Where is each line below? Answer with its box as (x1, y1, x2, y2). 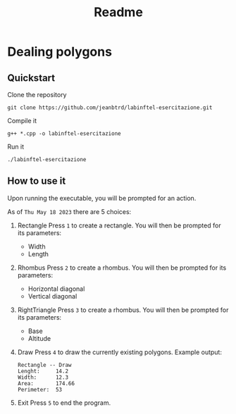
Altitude (27, 334, 51, 342)
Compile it (7, 117, 37, 125)
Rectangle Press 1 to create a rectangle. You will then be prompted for (17, 221, 221, 230)
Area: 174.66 (17, 379, 75, 387)
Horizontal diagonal (27, 284, 85, 293)
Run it (7, 142, 25, 151)
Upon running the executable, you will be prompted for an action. (7, 194, 197, 202)
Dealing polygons (7, 44, 113, 60)
